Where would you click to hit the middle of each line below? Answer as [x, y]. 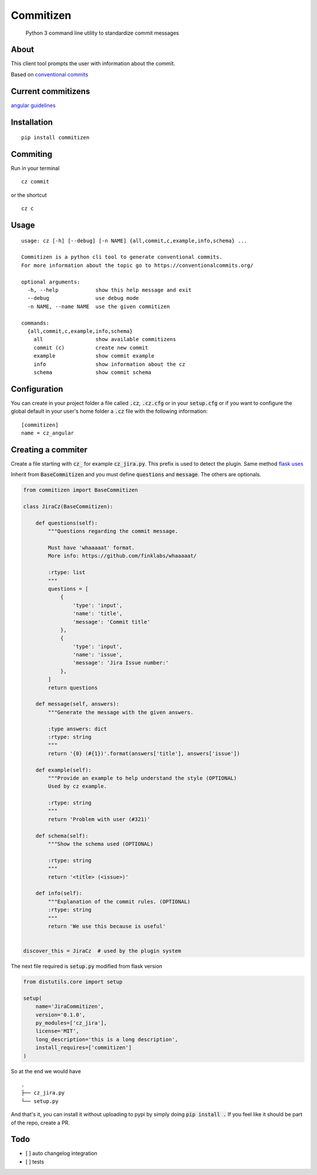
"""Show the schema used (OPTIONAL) [101, 844]
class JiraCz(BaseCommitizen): [68, 507]
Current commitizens [50, 91]
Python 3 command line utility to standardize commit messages [102, 33]
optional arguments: [51, 282]
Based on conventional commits [50, 74]
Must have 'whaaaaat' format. [91, 548]
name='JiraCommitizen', [70, 1007]
